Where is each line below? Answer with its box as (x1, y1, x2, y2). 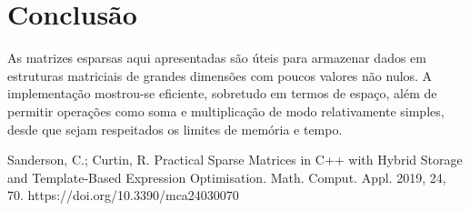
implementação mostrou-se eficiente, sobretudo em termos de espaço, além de (7, 84, 437, 103)
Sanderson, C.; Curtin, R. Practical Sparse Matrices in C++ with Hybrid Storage (7, 150, 463, 169)
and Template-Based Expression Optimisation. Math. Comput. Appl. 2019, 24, (7, 167, 446, 186)
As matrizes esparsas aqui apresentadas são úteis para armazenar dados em (7, 48, 426, 67)
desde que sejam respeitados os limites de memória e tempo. (7, 119, 343, 138)
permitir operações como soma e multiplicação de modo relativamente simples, (7, 101, 445, 120)
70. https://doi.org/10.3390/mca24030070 (7, 186, 239, 205)
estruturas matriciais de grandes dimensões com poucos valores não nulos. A (7, 65, 433, 85)
